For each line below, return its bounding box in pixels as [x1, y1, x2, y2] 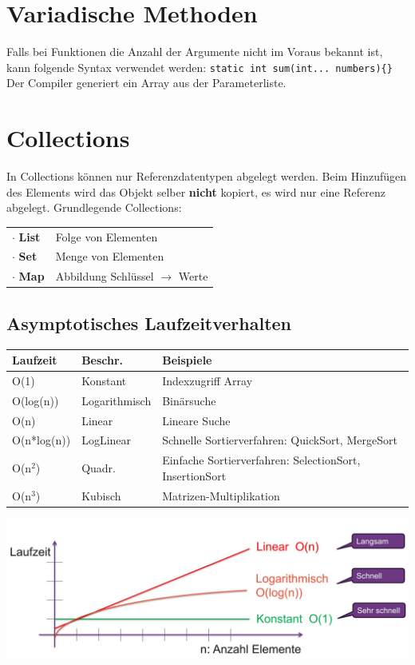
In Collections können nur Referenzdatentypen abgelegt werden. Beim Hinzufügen [6, 168, 407, 185]
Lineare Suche [162, 412, 231, 428]
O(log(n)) [12, 392, 59, 408]
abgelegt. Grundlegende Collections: [6, 199, 182, 216]
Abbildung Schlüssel [55, 268, 154, 285]
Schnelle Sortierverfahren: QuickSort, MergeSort [162, 432, 397, 448]
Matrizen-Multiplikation [162, 487, 280, 504]
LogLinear [81, 432, 132, 448]
